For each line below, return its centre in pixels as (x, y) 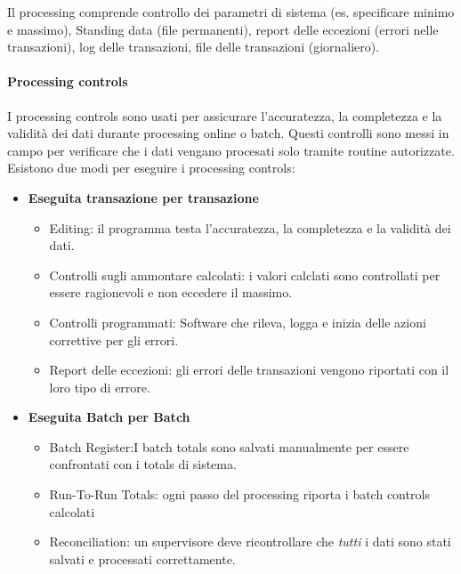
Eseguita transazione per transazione (143, 197)
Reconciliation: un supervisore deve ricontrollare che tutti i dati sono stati (250, 542)
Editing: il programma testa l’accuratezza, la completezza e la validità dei (250, 227)
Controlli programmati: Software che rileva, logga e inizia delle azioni (238, 322)
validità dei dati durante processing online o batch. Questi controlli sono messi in (228, 133)
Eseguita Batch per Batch (109, 417)
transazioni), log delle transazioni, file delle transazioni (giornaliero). (194, 47)
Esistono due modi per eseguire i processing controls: (151, 168)
